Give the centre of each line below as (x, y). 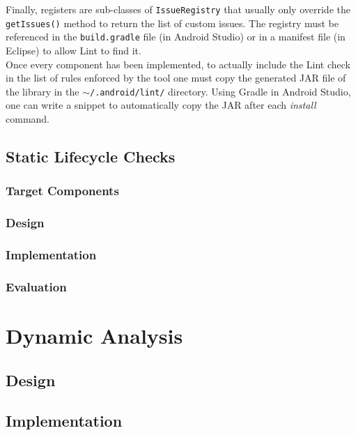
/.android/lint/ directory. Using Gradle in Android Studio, (220, 91)
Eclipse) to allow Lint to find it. (73, 50)
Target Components (62, 191)
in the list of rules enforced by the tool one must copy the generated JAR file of (176, 78)
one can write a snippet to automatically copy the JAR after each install (161, 105)
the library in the (42, 91)
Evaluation (36, 286)
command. (28, 119)
